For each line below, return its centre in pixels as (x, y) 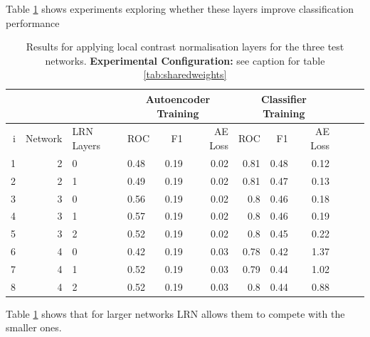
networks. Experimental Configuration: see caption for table (185, 60)
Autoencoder (178, 98)
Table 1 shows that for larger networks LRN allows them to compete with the (175, 313)
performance (33, 22)
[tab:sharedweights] (185, 74)
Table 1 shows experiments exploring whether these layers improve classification (180, 9)
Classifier (284, 98)
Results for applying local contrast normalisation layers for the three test (185, 47)
